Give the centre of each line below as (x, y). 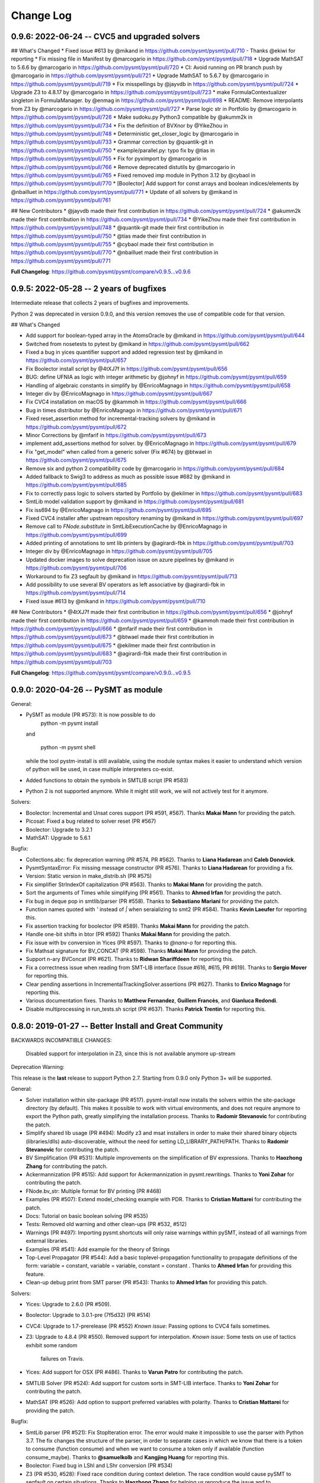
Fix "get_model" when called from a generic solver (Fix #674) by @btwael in (119, 451)
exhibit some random (52, 1345)
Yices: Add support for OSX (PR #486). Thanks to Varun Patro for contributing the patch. (135, 1372)
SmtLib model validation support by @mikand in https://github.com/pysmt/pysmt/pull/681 (135, 502)
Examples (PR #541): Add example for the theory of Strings (98, 1249)
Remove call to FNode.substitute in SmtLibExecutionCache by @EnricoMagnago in (127, 526)
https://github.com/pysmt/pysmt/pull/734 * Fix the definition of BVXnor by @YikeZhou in (119, 125)
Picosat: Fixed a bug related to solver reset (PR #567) (91, 821)
